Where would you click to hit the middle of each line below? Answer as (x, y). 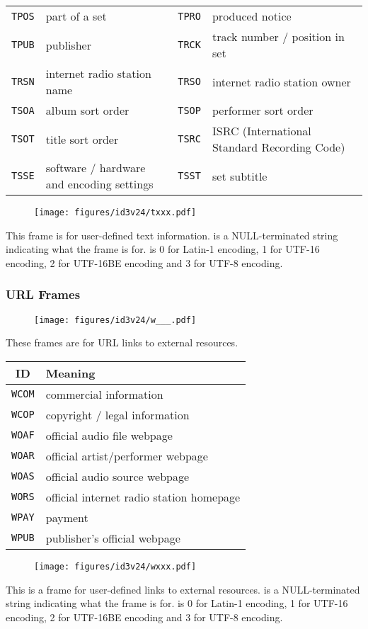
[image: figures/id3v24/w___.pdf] (115, 320)
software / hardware (96, 168)
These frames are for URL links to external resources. (122, 342)
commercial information (104, 394)
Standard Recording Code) (278, 147)
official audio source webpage (117, 476)
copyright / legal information (117, 414)
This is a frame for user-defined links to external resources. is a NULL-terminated (183, 589)
